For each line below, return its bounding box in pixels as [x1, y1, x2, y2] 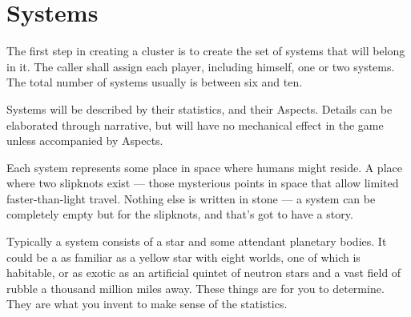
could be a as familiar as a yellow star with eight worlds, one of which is [6, 248, 361, 265]
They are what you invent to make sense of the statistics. [6, 295, 288, 312]
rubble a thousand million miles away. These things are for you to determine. [6, 279, 385, 296]
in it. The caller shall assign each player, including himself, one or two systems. [6, 58, 395, 74]
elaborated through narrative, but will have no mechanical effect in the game [6, 116, 384, 133]
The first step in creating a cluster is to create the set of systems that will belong [6, 42, 405, 59]
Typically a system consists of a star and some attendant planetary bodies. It [6, 233, 387, 250]
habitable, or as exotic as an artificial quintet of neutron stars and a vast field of [6, 264, 401, 281]
